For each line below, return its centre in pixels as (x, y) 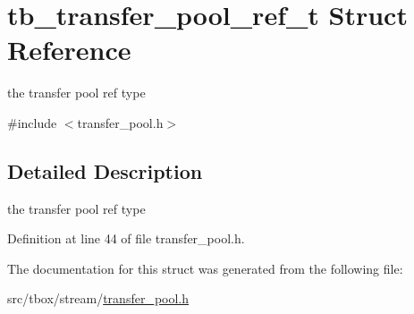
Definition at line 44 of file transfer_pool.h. (126, 238)
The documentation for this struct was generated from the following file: (205, 268)
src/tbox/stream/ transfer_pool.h (98, 298)
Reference (69, 50)
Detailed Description (105, 170)
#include (32, 122)
